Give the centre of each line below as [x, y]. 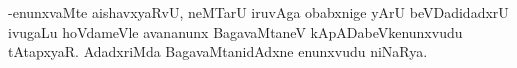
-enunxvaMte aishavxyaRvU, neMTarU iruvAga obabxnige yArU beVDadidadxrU [258, 12]
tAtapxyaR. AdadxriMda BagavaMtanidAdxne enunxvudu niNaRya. [218, 51]
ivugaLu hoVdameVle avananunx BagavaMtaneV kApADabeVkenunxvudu [235, 31]
